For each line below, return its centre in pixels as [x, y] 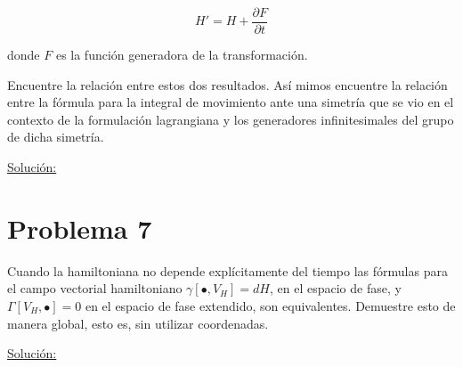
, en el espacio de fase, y [335, 288]
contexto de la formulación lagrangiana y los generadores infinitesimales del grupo [231, 119]
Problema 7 [80, 228]
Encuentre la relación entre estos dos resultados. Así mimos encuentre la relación [227, 84]
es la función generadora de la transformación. [182, 55]
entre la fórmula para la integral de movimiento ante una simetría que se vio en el [231, 102]
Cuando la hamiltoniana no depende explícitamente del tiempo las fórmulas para [227, 270]
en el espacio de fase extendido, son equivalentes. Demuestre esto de [270, 305]
